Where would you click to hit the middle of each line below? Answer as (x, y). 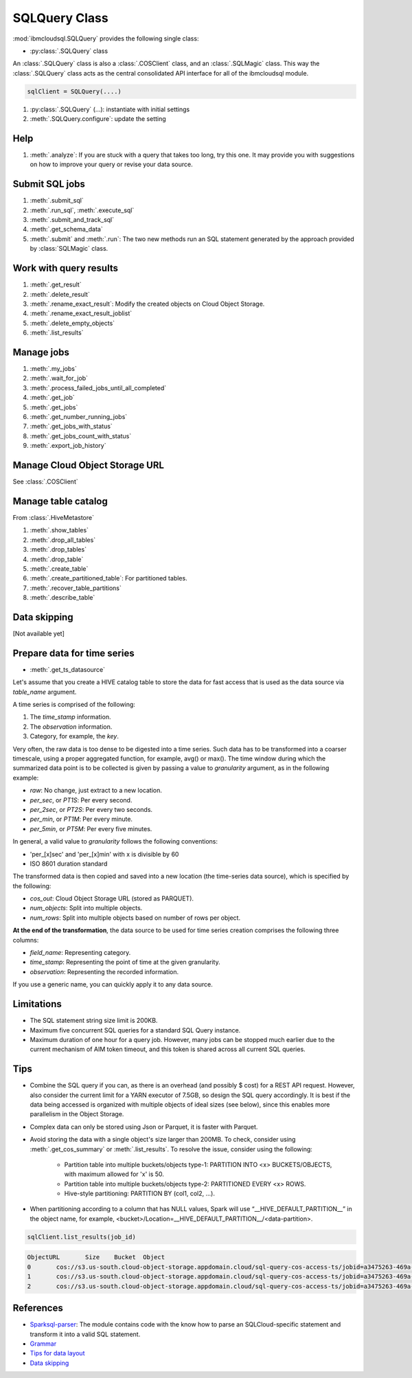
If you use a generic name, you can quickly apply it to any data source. (113, 984)
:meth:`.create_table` (59, 568)
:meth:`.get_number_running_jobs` (79, 416)
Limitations (37, 1004)
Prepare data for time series (73, 653)
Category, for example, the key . (75, 736)
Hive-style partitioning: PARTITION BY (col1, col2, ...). (140, 1194)
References (38, 1308)
